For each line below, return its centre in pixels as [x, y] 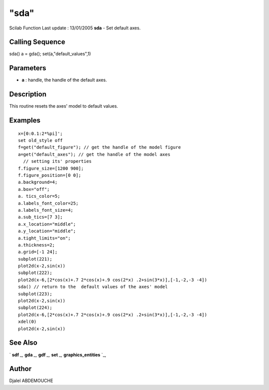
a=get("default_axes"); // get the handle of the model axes [94, 154]
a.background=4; [38, 182]
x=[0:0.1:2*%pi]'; [41, 133]
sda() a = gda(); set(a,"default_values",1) [50, 54]
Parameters [28, 68]
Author [20, 369]
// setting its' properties [58, 161]
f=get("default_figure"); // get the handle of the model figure [100, 147]
